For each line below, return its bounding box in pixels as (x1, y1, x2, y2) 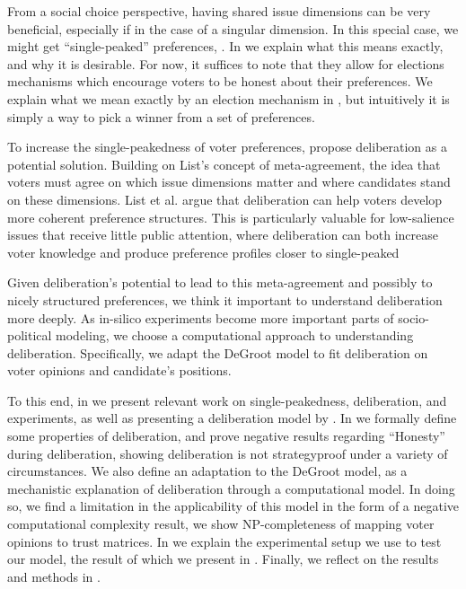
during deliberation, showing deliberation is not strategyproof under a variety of (7, 444, 448, 462)
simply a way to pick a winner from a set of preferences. (7, 107, 315, 126)
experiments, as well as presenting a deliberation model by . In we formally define (7, 409, 457, 427)
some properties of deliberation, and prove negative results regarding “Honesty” (7, 426, 445, 445)
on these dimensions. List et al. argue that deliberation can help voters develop (7, 189, 443, 208)
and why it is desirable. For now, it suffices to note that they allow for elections (7, 54, 444, 73)
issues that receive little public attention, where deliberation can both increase (7, 225, 438, 244)
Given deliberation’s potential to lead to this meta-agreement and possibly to (7, 273, 433, 292)
